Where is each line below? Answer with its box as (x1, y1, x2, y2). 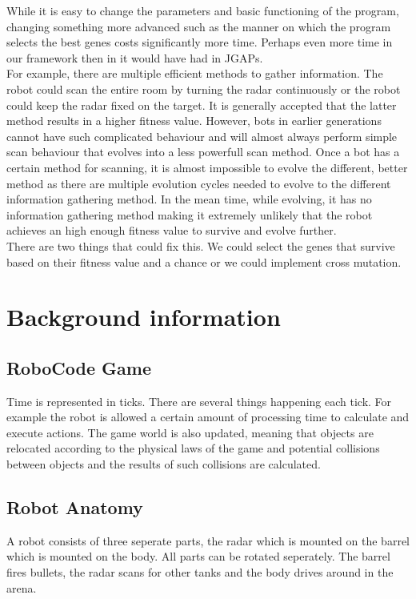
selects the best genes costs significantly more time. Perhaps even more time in (6, 34, 393, 50)
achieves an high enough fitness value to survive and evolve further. (6, 222, 337, 239)
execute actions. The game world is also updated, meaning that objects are (6, 424, 374, 440)
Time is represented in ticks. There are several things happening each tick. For (6, 392, 392, 409)
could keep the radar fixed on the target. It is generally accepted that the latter (6, 96, 397, 113)
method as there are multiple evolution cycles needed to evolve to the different (6, 175, 391, 191)
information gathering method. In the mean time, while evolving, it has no (6, 191, 372, 207)
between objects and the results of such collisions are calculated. (6, 456, 321, 472)
